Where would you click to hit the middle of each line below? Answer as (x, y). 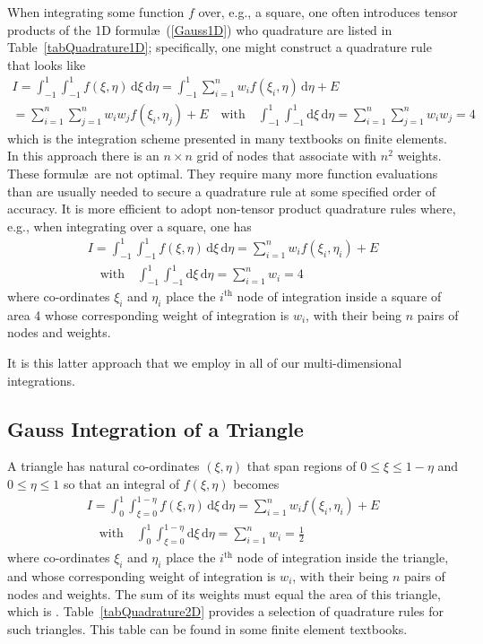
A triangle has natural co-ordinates (103, 466)
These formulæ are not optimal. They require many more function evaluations (223, 173)
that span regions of (302, 466)
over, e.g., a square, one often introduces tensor (328, 12)
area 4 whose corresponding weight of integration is (148, 314)
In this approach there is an (83, 156)
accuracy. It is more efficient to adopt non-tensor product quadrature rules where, (232, 209)
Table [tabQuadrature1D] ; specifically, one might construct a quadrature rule (220, 47)
